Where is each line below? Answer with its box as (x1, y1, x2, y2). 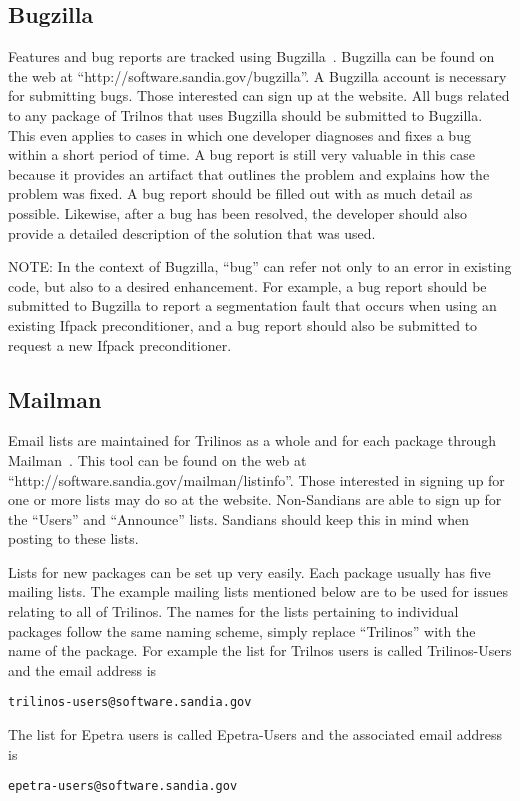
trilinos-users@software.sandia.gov (8, 695, 252, 710)
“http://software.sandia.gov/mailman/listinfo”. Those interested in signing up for (8, 469, 505, 490)
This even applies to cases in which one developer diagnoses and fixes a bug (8, 124, 471, 145)
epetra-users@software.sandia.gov (8, 779, 238, 794)
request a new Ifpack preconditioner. (8, 334, 232, 355)
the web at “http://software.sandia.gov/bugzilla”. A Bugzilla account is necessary (8, 65, 507, 86)
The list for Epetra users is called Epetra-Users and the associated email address (8, 724, 503, 745)
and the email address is (8, 659, 157, 680)
